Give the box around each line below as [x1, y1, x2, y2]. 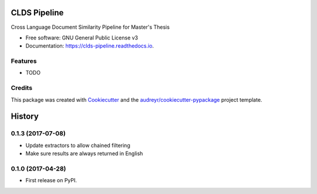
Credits [11, 84, 32, 92]
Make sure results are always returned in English [25, 150, 143, 157]
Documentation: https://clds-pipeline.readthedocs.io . [25, 42, 154, 49]
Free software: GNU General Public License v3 [25, 34, 139, 41]
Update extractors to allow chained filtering [25, 142, 130, 149]
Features [11, 57, 37, 65]
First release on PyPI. [25, 177, 77, 184]
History [11, 112, 39, 122]
